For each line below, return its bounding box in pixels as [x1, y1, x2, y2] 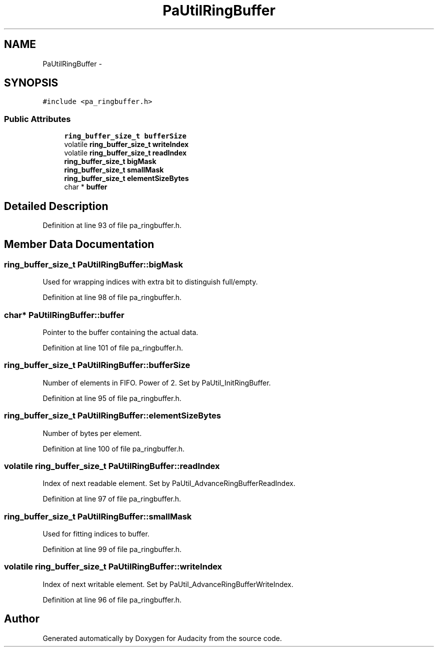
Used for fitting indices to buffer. [42, 529, 149, 538]
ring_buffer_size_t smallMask [64, 165, 164, 174]
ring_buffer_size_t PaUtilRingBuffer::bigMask [4, 259, 183, 269]
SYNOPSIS [4, 76, 58, 89]
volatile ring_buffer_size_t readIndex [64, 148, 187, 157]
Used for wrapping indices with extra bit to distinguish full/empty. [42, 277, 258, 286]
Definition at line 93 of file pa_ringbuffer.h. [42, 221, 182, 230]
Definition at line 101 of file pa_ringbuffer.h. [42, 343, 183, 352]
